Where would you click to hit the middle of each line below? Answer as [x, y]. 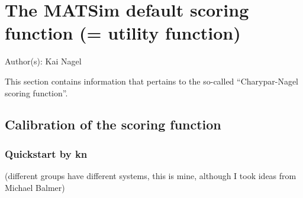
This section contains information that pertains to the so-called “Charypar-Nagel [151, 81]
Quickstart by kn [46, 153]
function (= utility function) [123, 33]
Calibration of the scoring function [113, 124]
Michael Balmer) [35, 187]
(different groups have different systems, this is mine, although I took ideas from [151, 176]
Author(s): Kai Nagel [43, 61]
